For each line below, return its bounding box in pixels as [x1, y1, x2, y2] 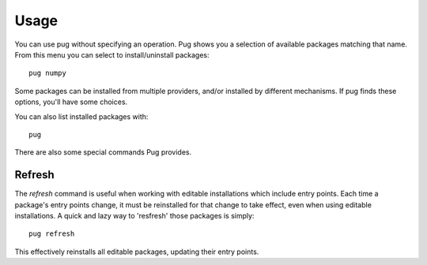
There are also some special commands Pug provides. [14, 147, 192, 157]
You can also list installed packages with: [14, 111, 149, 121]
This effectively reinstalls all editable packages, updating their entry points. [14, 247, 259, 256]
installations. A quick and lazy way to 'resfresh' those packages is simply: [14, 211, 255, 220]
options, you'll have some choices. [14, 97, 128, 106]
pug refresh [28, 230, 75, 238]
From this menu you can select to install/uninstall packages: [14, 50, 210, 59]
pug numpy [28, 69, 66, 78]
